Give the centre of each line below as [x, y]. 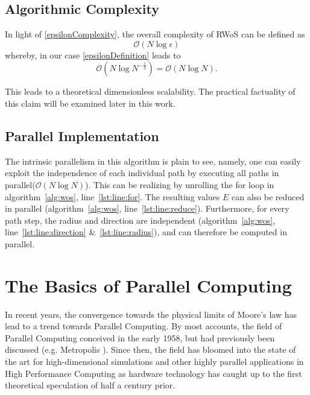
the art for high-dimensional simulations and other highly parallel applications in [154, 362]
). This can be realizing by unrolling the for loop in [180, 184]
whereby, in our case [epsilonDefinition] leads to [93, 55]
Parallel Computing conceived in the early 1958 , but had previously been [140, 337]
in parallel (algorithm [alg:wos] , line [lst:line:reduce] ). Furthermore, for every [147, 208]
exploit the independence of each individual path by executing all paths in [142, 173]
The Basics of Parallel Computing [148, 285]
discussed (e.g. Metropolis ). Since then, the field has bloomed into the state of [150, 349]
